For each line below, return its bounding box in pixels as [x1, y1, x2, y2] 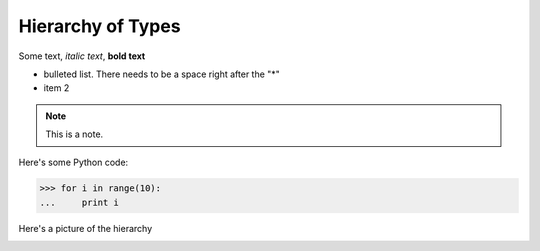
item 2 [43, 82, 70, 94]
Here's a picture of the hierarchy [18, 222, 153, 234]
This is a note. [45, 128, 104, 140]
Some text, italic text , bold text [18, 50, 146, 62]
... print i [39, 196, 120, 208]
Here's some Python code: [18, 156, 129, 168]
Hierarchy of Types [18, 15, 181, 37]
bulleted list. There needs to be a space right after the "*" [43, 68, 280, 80]
